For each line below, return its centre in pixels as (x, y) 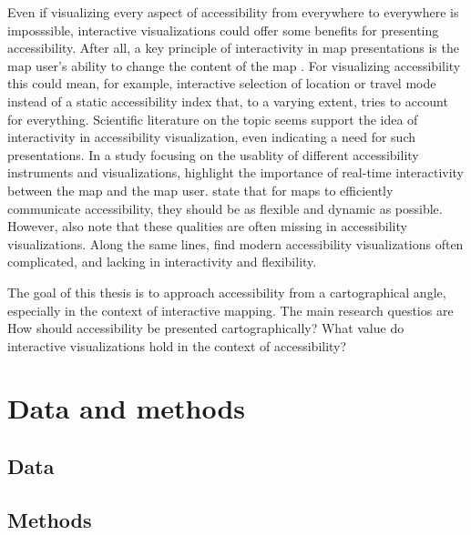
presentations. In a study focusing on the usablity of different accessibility (213, 154)
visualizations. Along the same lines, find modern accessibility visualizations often (235, 243)
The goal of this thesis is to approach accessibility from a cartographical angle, (227, 292)
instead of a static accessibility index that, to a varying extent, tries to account (228, 101)
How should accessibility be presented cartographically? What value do (206, 328)
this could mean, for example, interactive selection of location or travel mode (222, 83)
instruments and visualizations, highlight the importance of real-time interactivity (236, 172)
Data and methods (126, 408)
